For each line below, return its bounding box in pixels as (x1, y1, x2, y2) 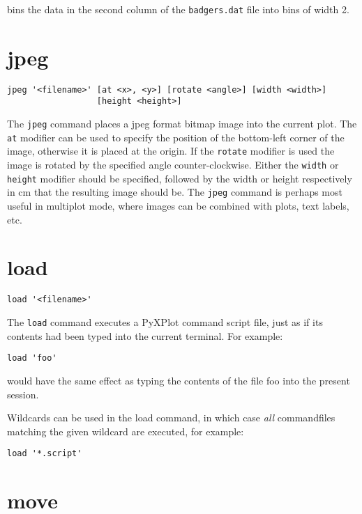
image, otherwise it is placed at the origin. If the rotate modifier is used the (7, 143, 335, 158)
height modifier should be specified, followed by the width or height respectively (7, 171, 352, 185)
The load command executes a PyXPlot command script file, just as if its (7, 315, 323, 329)
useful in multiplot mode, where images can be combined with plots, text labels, (7, 198, 349, 213)
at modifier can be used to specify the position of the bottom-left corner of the (7, 130, 345, 144)
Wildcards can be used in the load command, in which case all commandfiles (7, 410, 335, 425)
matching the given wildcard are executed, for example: (7, 423, 244, 438)
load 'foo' (7, 353, 57, 364)
